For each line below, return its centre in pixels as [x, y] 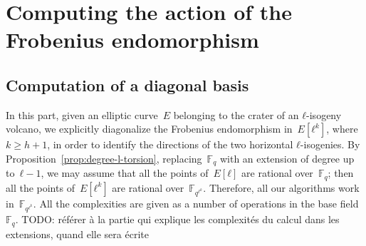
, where [342, 129]
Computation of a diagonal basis [127, 84]
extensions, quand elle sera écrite [77, 234]
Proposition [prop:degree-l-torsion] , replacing [104, 158]
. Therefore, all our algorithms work [281, 187]
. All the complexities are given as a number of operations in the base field [196, 204]
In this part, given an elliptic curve [82, 114]
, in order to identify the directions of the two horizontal [170, 144]
